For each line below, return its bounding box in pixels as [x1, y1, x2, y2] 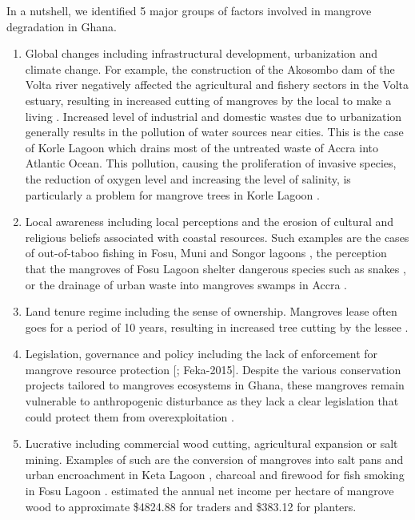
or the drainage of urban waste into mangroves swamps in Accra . [25, 276, 348, 292]
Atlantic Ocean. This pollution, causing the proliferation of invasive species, [25, 155, 397, 171]
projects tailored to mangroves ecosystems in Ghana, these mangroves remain [25, 377, 405, 393]
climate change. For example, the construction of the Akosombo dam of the [25, 60, 395, 77]
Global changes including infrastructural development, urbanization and [25, 45, 378, 62]
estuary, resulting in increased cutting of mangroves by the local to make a [25, 91, 392, 108]
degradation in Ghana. [6, 18, 117, 34]
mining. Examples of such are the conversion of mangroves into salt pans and [25, 450, 404, 467]
